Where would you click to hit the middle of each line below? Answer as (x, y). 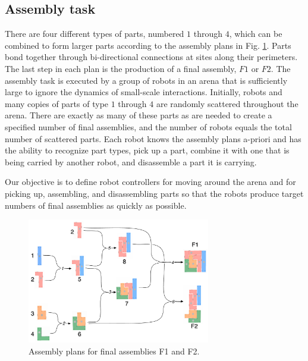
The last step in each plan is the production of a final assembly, (121, 68)
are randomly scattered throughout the (227, 103)
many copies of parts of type (57, 103)
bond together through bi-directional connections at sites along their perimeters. (151, 57)
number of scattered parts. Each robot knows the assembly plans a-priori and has (153, 138)
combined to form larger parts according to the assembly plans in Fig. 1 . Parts (148, 45)
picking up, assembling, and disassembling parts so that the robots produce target (154, 193)
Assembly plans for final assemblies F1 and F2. (114, 351)
